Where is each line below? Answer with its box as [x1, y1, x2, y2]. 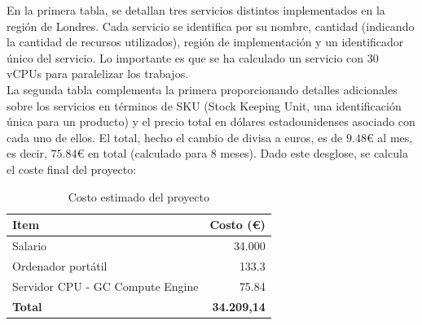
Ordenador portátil [12, 257, 108, 274]
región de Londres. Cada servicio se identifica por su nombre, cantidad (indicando [7, 17, 415, 34]
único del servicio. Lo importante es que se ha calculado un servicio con [7, 49, 364, 66]
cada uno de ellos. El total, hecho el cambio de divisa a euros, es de [7, 128, 343, 145]
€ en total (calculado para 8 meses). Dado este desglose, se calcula [77, 145, 408, 162]
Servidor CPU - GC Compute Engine [12, 277, 199, 294]
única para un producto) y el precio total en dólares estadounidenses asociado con [7, 113, 415, 130]
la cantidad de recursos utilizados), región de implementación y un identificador [7, 33, 404, 50]
